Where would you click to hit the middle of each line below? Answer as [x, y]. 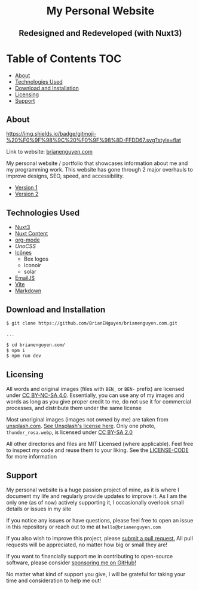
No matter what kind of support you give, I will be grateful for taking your [96, 574]
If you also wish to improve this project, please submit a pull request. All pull [99, 538]
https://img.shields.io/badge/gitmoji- [51, 134]
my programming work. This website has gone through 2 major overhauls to [99, 170]
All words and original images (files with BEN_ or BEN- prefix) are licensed [95, 389]
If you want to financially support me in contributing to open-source [90, 556]
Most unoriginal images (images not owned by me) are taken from [87, 420]
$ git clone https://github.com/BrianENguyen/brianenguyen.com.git [92, 323]
